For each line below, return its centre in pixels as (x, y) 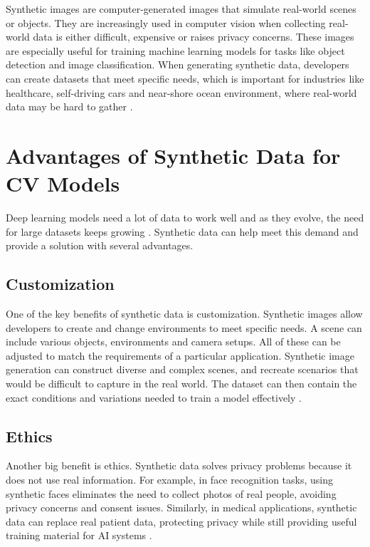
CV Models (63, 183)
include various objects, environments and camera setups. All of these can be (173, 342)
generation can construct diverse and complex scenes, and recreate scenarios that (182, 369)
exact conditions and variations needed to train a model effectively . (154, 397)
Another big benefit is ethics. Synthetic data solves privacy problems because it (179, 465)
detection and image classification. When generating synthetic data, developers (178, 64)
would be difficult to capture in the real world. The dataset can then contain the (181, 384)
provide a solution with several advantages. (100, 245)
